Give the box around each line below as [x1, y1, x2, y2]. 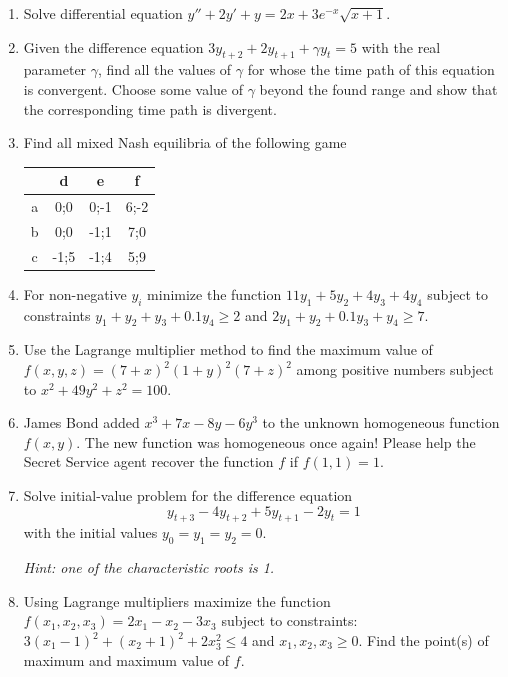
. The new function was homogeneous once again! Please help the [76, 431, 476, 452]
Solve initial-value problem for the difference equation [23, 485, 353, 506]
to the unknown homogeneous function [262, 412, 500, 433]
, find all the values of [98, 59, 232, 80]
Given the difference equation [23, 36, 204, 57]
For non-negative [23, 283, 127, 304]
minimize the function [147, 283, 282, 304]
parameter [23, 59, 87, 80]
